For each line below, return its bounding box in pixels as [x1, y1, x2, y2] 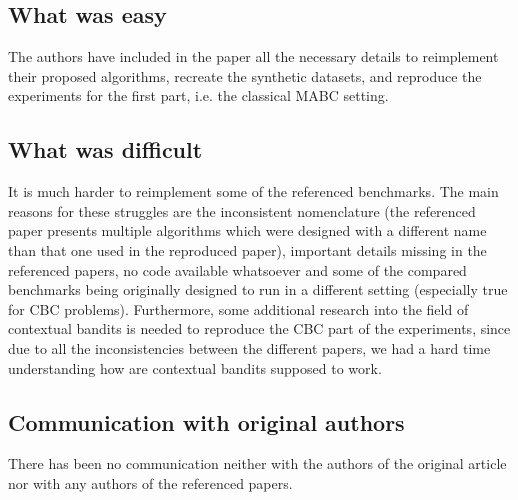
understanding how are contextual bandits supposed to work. [8, 357, 382, 378]
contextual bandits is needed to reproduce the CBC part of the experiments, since [8, 318, 511, 339]
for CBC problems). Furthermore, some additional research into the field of [8, 298, 469, 319]
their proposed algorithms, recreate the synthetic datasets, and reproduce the [8, 65, 482, 86]
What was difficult [8, 134, 203, 165]
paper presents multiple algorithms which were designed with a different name [8, 220, 487, 241]
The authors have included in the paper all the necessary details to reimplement [8, 46, 499, 67]
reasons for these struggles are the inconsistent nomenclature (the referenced [8, 200, 476, 221]
